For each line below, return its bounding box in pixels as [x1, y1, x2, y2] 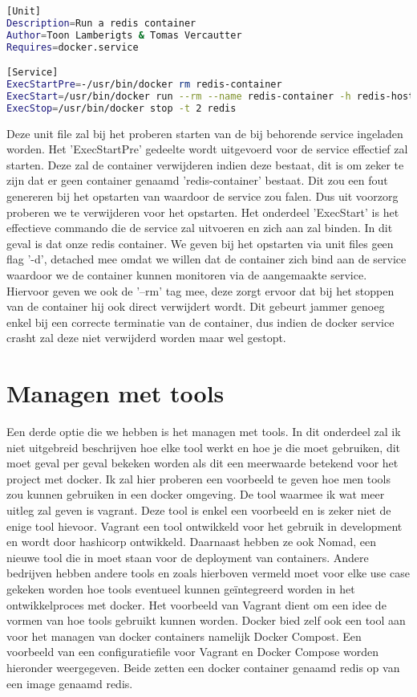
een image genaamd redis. [6, 675, 133, 691]
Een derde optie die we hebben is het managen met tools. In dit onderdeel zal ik [6, 423, 401, 440]
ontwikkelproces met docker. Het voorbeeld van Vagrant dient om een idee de [6, 596, 387, 613]
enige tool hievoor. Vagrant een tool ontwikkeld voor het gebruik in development [6, 517, 403, 534]
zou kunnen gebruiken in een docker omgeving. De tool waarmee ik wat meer [6, 486, 385, 503]
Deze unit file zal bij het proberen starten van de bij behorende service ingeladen [6, 124, 403, 141]
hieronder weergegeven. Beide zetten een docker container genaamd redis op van [6, 659, 400, 675]
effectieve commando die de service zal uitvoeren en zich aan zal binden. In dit [6, 219, 393, 236]
